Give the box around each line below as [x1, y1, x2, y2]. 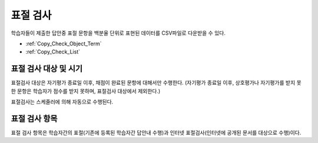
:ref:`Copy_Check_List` [25, 48, 81, 55]
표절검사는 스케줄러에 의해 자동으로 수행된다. [11, 98, 114, 105]
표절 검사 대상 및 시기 [11, 64, 82, 74]
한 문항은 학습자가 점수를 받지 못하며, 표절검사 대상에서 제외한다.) [11, 87, 161, 94]
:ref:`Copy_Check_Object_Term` [25, 40, 102, 47]
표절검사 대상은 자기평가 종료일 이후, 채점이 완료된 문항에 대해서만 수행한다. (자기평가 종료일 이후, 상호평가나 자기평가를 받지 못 [11, 79, 302, 87]
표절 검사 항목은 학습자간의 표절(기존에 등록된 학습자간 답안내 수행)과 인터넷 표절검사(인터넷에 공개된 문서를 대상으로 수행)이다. [11, 129, 302, 136]
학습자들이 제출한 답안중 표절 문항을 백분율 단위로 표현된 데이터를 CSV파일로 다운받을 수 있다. [11, 29, 226, 36]
